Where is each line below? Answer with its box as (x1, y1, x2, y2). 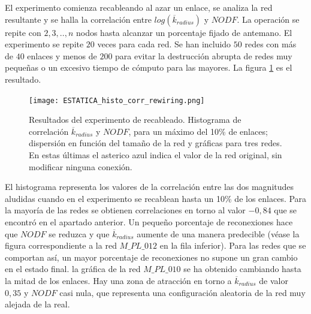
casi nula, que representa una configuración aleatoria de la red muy (59, 286, 306, 298)
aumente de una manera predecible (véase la (137, 227, 300, 240)
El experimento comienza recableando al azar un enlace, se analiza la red (5, 1, 273, 13)
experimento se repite (5, 38, 84, 50)
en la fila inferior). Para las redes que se (159, 239, 306, 252)
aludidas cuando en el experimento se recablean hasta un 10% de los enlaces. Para (5, 192, 307, 204)
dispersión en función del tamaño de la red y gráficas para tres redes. (29, 137, 282, 149)
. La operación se (237, 13, 300, 25)
